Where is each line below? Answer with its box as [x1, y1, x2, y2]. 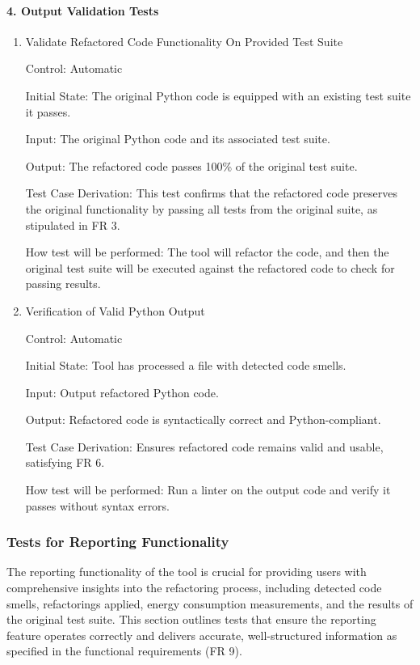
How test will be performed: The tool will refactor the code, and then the [25, 244, 389, 260]
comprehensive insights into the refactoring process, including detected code [6, 579, 382, 596]
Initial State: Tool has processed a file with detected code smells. [25, 357, 346, 374]
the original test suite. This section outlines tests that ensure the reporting [6, 611, 376, 628]
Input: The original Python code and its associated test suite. [25, 130, 330, 147]
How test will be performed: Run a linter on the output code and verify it [25, 481, 391, 498]
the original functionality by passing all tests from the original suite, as [25, 200, 378, 217]
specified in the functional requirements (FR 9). [6, 642, 242, 659]
